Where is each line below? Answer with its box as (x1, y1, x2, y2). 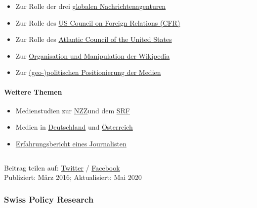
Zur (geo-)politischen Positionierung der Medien (15, 67, 161, 77)
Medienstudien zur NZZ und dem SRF (15, 105, 130, 115)
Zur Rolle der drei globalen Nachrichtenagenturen (15, 1, 166, 11)
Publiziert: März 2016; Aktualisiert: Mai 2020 (4, 172, 142, 182)
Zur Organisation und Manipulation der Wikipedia (15, 50, 170, 61)
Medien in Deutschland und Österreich (15, 122, 133, 132)
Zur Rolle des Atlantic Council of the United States (15, 34, 172, 44)
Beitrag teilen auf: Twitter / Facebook (4, 162, 120, 173)
